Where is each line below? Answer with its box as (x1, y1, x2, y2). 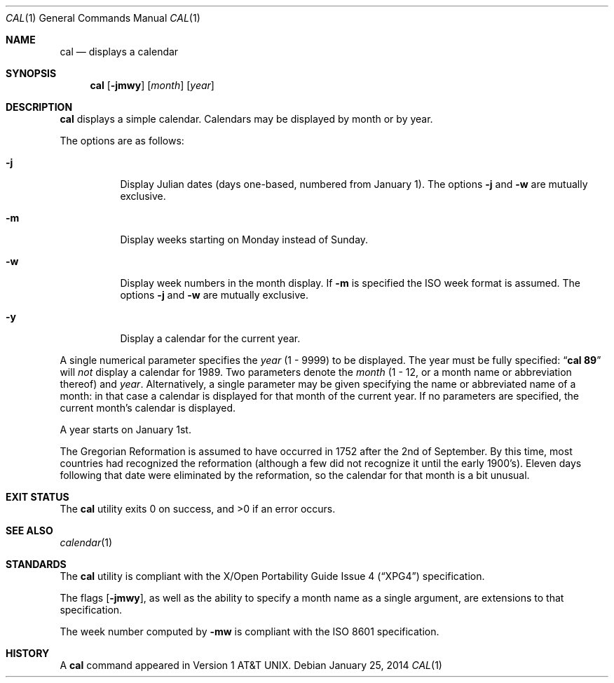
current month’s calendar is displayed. (60, 402, 236, 414)
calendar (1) (60, 536, 113, 548)
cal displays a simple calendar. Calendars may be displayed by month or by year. (60, 113, 433, 125)
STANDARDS (6, 558, 67, 570)
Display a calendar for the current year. (120, 332, 301, 344)
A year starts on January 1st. (60, 424, 191, 435)
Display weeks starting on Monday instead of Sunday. (120, 234, 369, 245)
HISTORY (6, 647, 50, 659)
